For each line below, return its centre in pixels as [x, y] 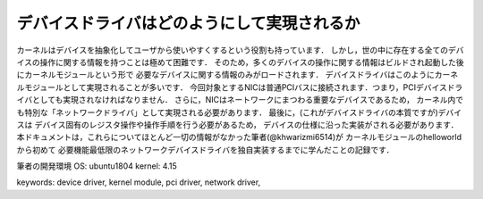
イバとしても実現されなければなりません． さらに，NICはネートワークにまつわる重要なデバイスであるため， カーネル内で [240, 100]
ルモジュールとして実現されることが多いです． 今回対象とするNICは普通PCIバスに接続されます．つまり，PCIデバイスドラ [240, 87]
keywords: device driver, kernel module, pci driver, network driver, [139, 182]
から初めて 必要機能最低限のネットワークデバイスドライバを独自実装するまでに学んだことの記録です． [205, 149]
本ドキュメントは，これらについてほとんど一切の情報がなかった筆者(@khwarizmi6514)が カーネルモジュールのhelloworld [239, 137]
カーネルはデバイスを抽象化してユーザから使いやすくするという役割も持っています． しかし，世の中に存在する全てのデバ [240, 50]
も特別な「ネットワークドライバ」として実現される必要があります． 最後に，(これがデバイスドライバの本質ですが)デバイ [239, 112]
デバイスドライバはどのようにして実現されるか [188, 23]
